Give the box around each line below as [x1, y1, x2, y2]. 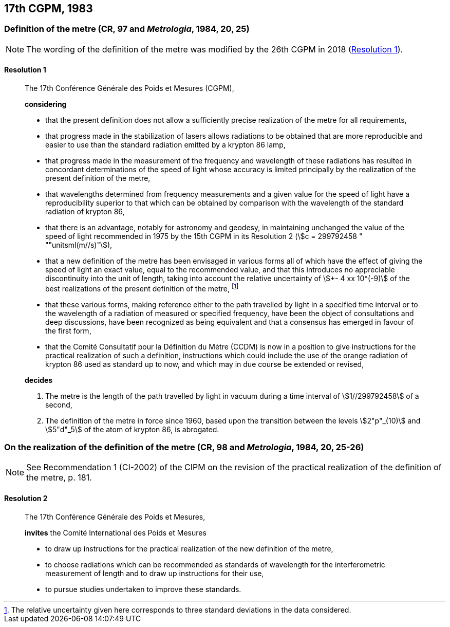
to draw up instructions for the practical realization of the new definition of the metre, [45, 544, 333, 553]
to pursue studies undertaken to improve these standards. [45, 584, 241, 594]
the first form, [45, 326, 91, 335]
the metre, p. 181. [26, 472, 92, 483]
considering [25, 100, 67, 109]
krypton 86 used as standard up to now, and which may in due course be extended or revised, [45, 359, 364, 368]
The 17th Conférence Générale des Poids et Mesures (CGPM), [25, 84, 234, 93]
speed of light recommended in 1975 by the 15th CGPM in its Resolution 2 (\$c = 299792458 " [45, 232, 363, 241]
